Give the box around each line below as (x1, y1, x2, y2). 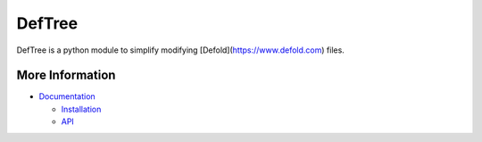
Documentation (38, 91, 96, 102)
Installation (61, 104, 102, 114)
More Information (16, 68, 116, 83)
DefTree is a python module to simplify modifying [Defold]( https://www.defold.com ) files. (16, 45, 345, 55)
